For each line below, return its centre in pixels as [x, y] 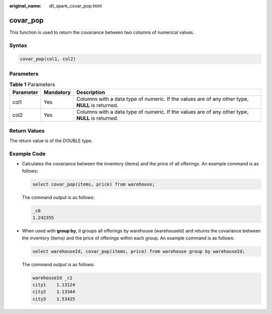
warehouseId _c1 [53, 278]
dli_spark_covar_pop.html [76, 6]
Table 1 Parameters [32, 85]
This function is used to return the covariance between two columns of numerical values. [102, 32]
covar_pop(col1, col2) [48, 59]
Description [91, 92]
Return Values [27, 131]
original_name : [25, 6]
